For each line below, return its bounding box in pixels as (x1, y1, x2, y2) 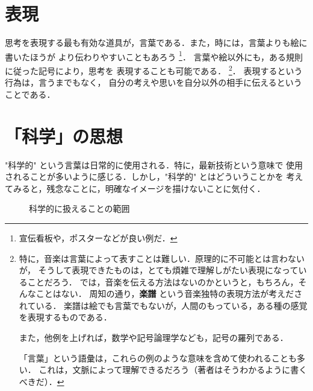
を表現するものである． (19, 311, 112, 323)
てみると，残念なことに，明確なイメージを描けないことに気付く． (5, 182, 265, 194)
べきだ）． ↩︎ (19, 375, 64, 387)
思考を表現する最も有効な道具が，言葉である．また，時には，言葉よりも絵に (5, 36, 308, 49)
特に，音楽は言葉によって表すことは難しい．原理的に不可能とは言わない (19, 252, 305, 264)
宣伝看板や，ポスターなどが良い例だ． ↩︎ (19, 231, 178, 244)
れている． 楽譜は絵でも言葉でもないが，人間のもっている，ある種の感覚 (19, 299, 308, 311)
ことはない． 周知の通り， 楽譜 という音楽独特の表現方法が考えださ (36, 287, 303, 300)
